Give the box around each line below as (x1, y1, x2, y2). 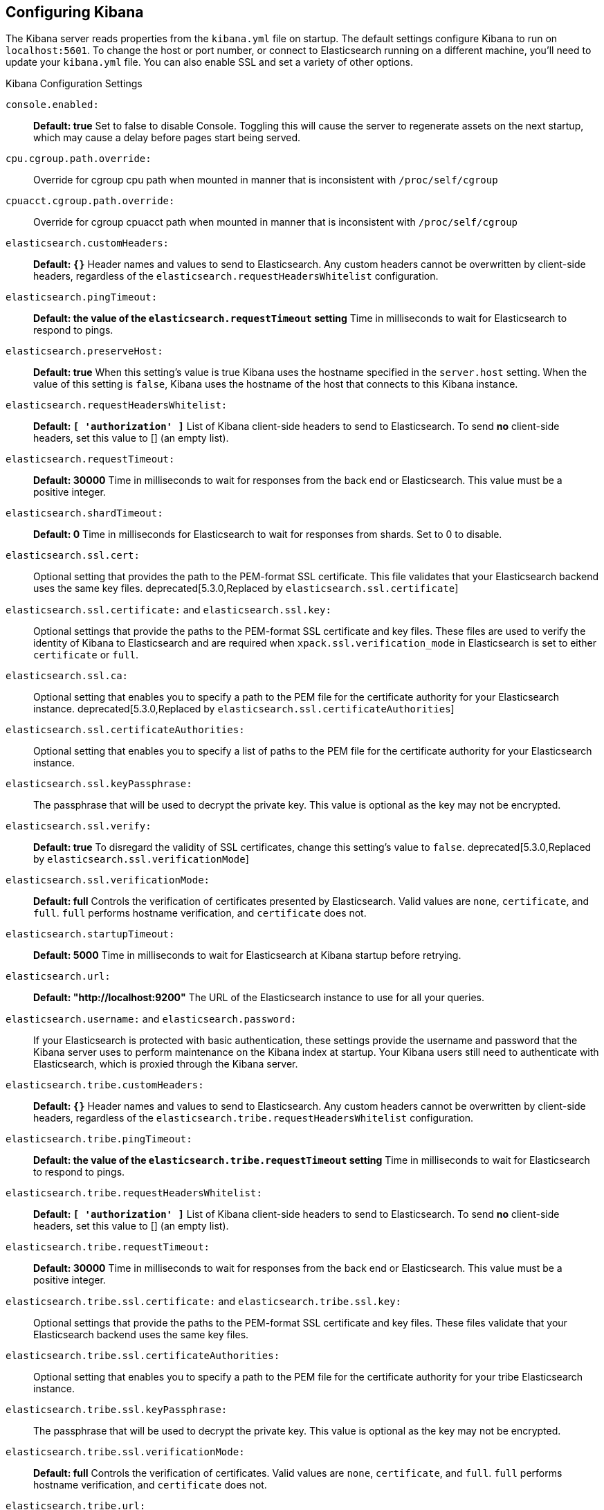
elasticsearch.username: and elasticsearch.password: (6, 1013, 297, 1025)
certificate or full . (33, 649, 139, 661)
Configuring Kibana (6, 3, 144, 21)
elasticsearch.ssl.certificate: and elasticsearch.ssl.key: (6, 604, 331, 616)
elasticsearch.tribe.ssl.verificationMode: (6, 1446, 245, 1458)
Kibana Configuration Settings (6, 78, 143, 90)
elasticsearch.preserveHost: (6, 345, 163, 357)
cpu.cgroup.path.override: (6, 153, 152, 165)
